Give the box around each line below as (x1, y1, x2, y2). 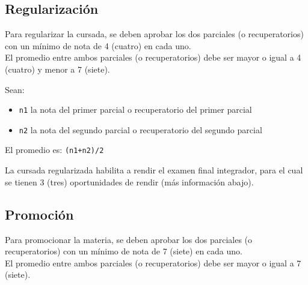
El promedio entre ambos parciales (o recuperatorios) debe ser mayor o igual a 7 (5, 256, 301, 269)
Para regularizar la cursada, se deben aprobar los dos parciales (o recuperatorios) (5, 28, 304, 40)
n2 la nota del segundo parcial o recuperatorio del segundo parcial (19, 123, 262, 136)
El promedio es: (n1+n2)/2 (5, 143, 104, 156)
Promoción (5, 205, 74, 223)
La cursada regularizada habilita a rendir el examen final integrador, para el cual (5, 164, 303, 176)
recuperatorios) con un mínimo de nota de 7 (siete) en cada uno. (5, 245, 242, 257)
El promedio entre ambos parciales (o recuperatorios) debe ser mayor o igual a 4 (5, 51, 301, 64)
